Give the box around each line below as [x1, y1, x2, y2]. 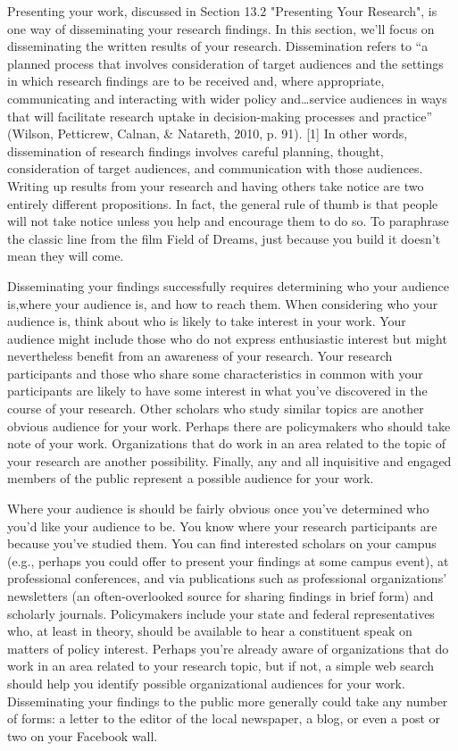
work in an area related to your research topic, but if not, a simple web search [7, 656, 435, 675]
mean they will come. [7, 246, 124, 265]
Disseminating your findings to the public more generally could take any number [7, 691, 448, 710]
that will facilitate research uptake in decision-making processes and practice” [7, 106, 433, 125]
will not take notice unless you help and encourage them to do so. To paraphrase [7, 212, 449, 230]
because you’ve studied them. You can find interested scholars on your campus [7, 534, 437, 553]
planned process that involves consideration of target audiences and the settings [7, 54, 444, 72]
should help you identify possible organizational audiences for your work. [7, 673, 405, 692]
